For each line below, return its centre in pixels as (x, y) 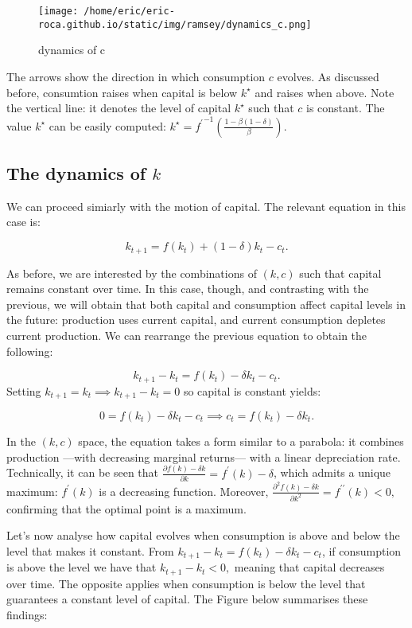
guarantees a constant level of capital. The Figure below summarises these (187, 599)
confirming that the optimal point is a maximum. (126, 508)
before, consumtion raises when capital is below (122, 92)
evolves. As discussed (328, 76)
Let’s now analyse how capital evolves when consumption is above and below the (203, 535)
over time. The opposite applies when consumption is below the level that (186, 583)
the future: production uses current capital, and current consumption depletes (196, 320)
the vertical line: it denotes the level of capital (119, 108)
